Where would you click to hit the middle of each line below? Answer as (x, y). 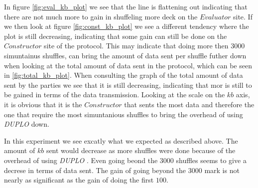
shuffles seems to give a (211, 160)
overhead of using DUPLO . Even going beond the (81, 160)
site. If (243, 16)
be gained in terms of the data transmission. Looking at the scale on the (115, 94)
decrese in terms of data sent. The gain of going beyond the (95, 170)
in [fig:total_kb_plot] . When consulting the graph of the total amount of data (124, 75)
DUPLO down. (27, 124)
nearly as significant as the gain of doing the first (79, 180)
